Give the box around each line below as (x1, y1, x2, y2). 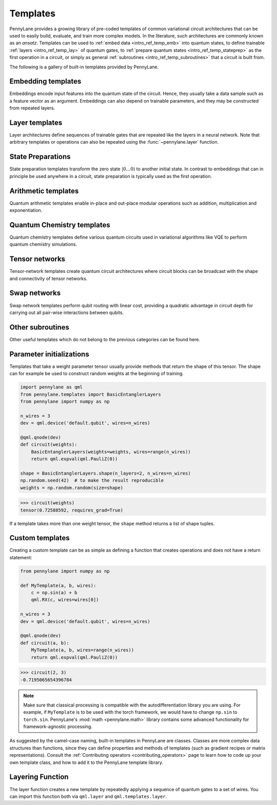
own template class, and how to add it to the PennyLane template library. (9, 759, 164, 765)
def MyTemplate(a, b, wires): (20, 582, 96, 588)
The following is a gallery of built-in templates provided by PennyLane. (9, 64, 159, 70)
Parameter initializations (9, 349, 89, 359)
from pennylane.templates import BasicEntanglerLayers (20, 391, 161, 397)
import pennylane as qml (20, 384, 83, 390)
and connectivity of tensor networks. (9, 275, 88, 282)
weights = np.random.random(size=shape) (20, 485, 123, 490)
